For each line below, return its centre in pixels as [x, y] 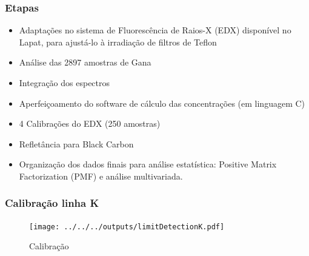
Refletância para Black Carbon [76, 143]
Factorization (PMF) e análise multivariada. [101, 176]
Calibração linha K [52, 203]
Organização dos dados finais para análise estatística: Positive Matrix [148, 164]
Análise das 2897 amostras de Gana [85, 62]
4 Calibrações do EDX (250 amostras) [90, 123]
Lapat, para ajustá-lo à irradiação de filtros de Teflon [118, 42]
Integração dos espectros [65, 83]
